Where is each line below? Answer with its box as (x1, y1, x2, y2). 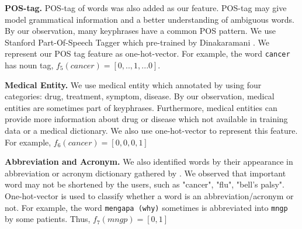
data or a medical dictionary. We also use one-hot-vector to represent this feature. (5, 124, 298, 136)
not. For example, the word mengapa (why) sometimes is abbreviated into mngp (5, 201, 288, 213)
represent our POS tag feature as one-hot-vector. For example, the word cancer (5, 47, 290, 60)
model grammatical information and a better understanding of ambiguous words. (5, 13, 294, 25)
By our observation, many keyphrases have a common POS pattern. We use (5, 25, 276, 37)
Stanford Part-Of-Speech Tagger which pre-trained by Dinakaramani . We (5, 36, 269, 48)
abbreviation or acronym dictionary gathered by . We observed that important (5, 166, 286, 179)
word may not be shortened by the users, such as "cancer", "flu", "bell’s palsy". (5, 178, 284, 190)
